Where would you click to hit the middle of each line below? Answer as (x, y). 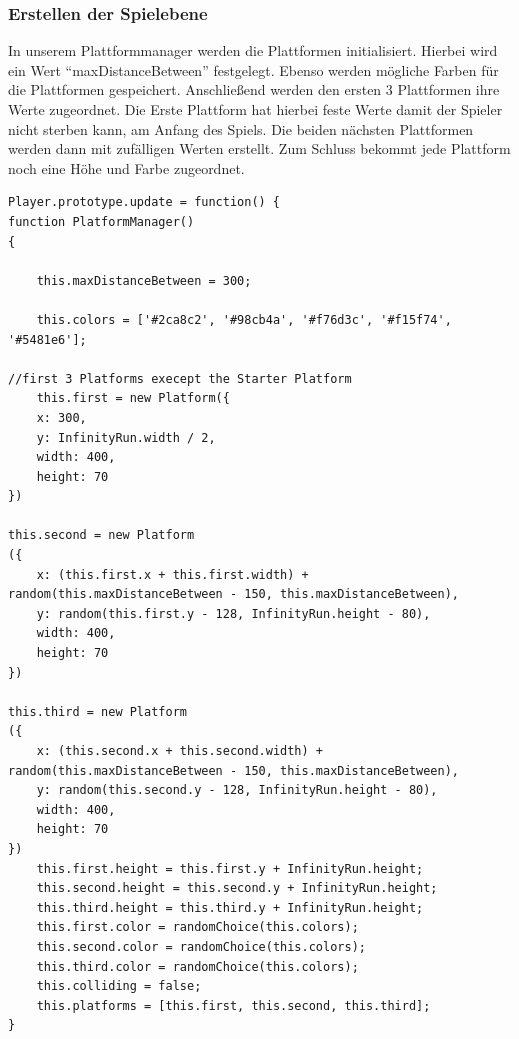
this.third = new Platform (97, 711)
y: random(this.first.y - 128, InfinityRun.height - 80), (233, 613)
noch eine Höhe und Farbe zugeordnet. (126, 167)
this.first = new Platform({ (133, 398)
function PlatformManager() (101, 221)
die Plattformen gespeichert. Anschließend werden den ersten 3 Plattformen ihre (254, 89)
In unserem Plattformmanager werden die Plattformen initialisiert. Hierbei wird (253, 50)
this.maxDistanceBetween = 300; (144, 280)
